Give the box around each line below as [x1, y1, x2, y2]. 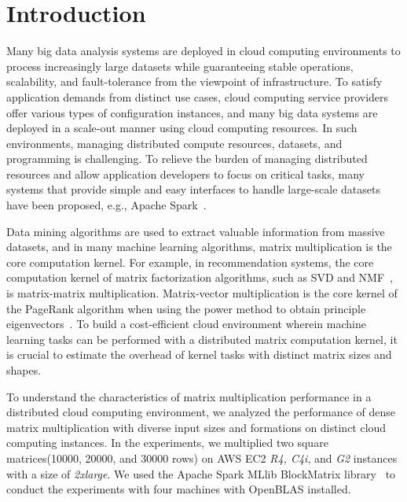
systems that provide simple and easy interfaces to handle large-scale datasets [6, 181, 380, 197]
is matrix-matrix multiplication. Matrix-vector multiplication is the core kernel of [6, 285, 398, 301]
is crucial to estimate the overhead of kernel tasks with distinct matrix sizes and [6, 346, 392, 363]
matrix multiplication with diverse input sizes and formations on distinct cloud [6, 419, 387, 435]
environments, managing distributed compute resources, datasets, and [6, 135, 343, 151]
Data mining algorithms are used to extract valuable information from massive [6, 223, 385, 239]
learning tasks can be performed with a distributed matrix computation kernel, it [6, 330, 398, 347]
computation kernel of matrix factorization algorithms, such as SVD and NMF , [6, 269, 393, 286]
